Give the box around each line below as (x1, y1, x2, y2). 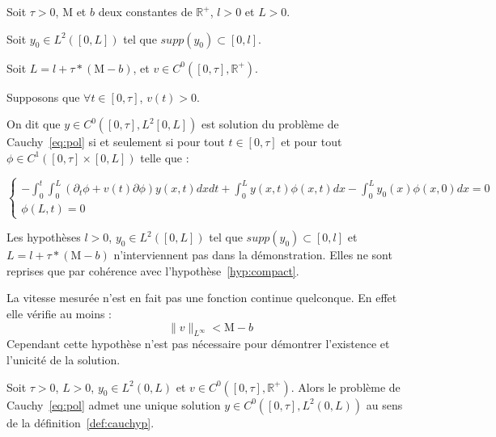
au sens (366, 396, 403, 413)
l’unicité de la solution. (6, 351, 121, 368)
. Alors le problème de (290, 378, 401, 395)
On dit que (6, 116, 61, 132)
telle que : (140, 149, 189, 166)
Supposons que (6, 88, 80, 105)
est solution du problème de (201, 116, 339, 132)
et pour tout (281, 133, 342, 150)
